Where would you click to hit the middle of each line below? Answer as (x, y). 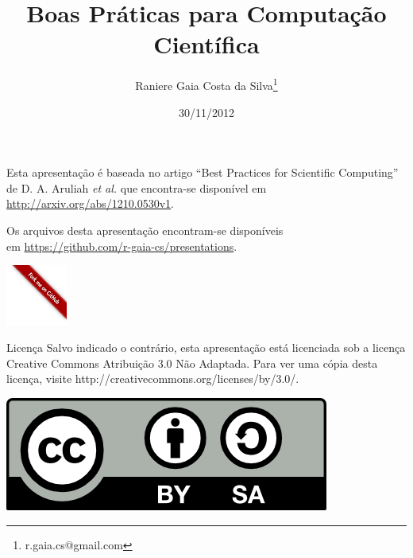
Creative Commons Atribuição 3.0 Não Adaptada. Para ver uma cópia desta (192, 363)
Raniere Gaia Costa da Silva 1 (206, 84)
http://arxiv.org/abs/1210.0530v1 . (90, 203)
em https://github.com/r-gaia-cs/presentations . (122, 246)
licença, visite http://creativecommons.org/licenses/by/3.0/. (153, 379)
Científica (206, 44)
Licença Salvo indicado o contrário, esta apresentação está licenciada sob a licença (206, 347)
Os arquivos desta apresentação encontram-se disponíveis (145, 230)
